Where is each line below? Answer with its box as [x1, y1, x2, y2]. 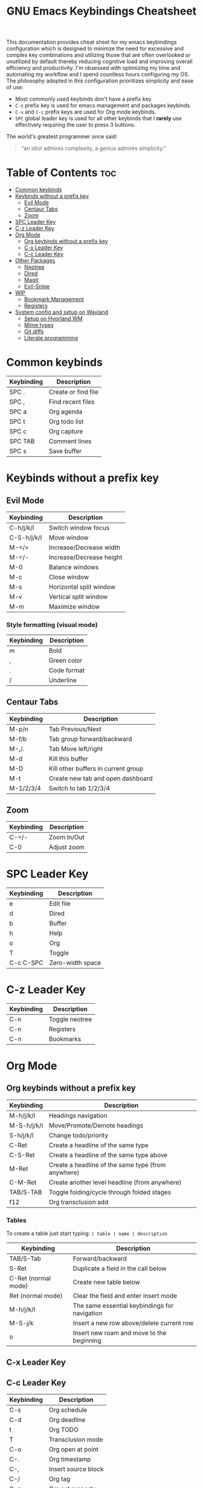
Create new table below [72, 1278, 140, 1287]
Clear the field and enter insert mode [72, 1291, 177, 1300]
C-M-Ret [9, 1178, 37, 1186]
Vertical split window [48, 593, 108, 601]
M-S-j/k [9, 1319, 34, 1327]
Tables [6, 1216, 27, 1224]
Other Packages [14, 257, 56, 265]
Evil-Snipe [24, 283, 50, 290]
